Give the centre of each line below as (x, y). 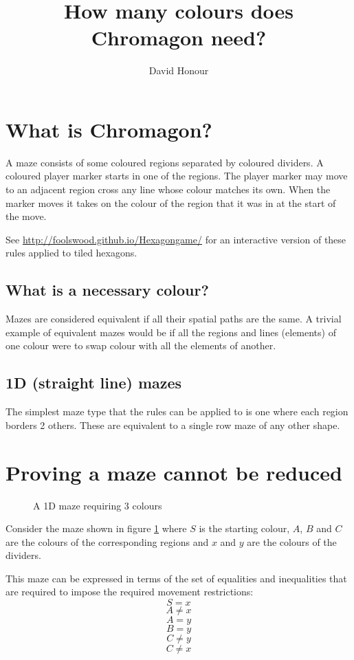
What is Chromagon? (109, 129)
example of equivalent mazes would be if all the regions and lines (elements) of (171, 332)
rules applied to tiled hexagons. (71, 253)
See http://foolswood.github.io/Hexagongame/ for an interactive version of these (176, 239)
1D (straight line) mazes (94, 383)
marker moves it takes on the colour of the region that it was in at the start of (171, 202)
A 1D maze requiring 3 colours (98, 505)
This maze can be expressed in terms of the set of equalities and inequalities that (176, 578)
